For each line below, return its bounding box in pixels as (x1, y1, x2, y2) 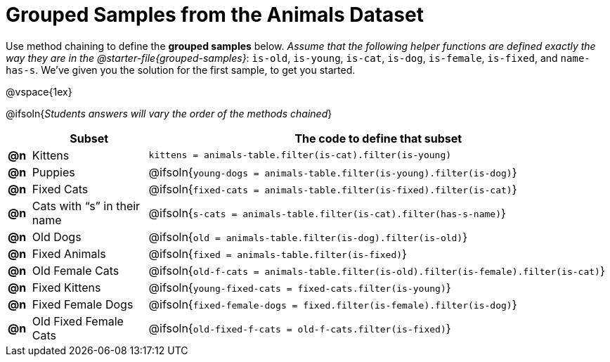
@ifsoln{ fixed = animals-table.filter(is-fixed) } (148, 246, 407, 261)
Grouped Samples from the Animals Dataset (6, 3, 424, 27)
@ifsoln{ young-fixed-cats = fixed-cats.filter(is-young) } (148, 280, 451, 295)
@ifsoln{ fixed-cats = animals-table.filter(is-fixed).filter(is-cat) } (148, 181, 517, 196)
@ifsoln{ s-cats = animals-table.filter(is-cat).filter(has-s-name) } (148, 205, 506, 220)
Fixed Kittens (32, 280, 101, 295)
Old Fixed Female (32, 313, 124, 328)
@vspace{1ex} (6, 85, 72, 98)
